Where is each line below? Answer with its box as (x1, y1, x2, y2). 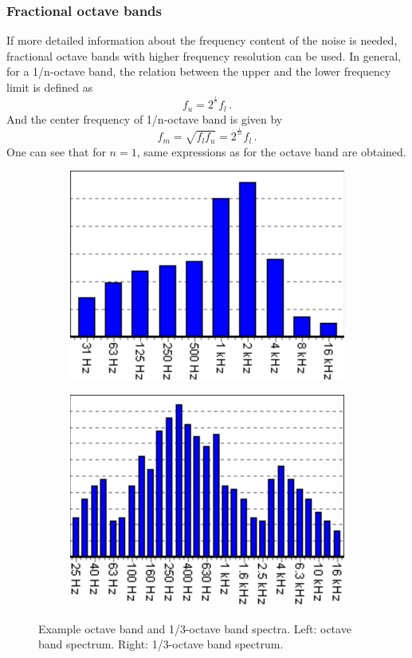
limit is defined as (6, 79, 93, 95)
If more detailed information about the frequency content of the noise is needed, (6, 32, 398, 49)
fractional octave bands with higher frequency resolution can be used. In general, (6, 47, 402, 64)
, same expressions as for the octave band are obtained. (136, 143, 406, 160)
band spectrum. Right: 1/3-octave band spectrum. (38, 636, 284, 652)
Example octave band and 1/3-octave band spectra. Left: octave (38, 620, 351, 636)
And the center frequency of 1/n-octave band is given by (6, 110, 283, 127)
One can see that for (6, 143, 106, 160)
